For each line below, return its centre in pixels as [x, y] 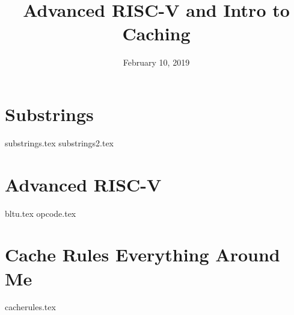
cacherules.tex [30, 307]
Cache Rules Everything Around [142, 254]
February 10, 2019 [156, 62]
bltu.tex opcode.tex [41, 213]
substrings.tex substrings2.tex [60, 142]
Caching [156, 33]
